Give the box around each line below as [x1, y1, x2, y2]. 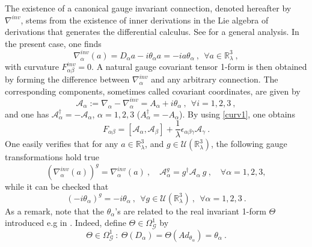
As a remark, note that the [5, 204, 105, 217]
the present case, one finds [5, 37, 102, 49]
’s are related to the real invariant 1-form [115, 204, 266, 217]
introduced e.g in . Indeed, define [5, 216, 126, 229]
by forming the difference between [5, 73, 130, 86]
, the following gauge [211, 137, 287, 150]
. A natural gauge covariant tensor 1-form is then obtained [91, 60, 307, 73]
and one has [5, 107, 49, 120]
